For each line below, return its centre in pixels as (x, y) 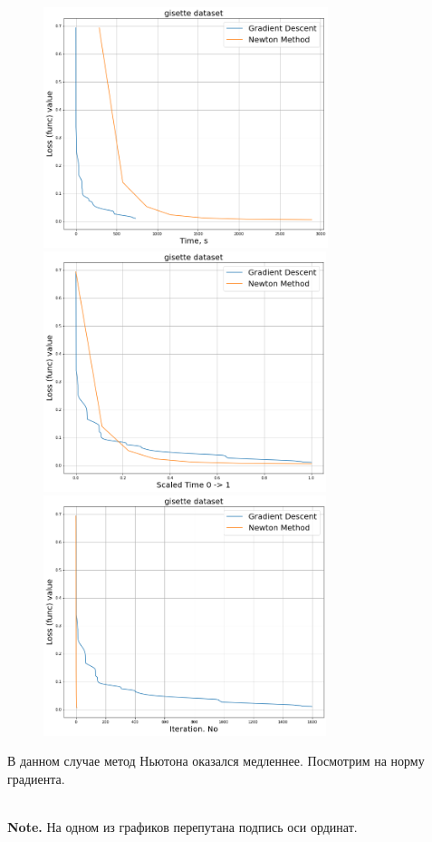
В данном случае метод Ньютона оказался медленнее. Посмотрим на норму (216, 761)
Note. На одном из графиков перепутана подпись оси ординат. (182, 827)
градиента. (36, 779)
